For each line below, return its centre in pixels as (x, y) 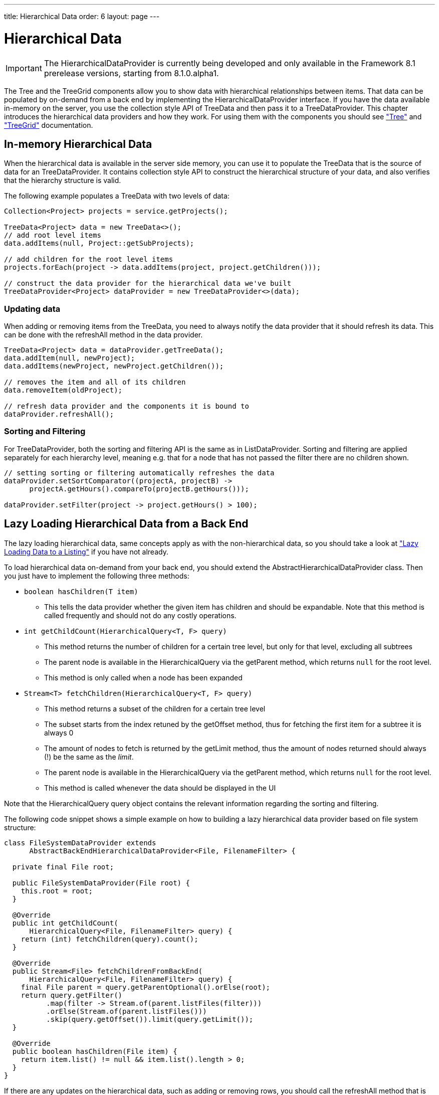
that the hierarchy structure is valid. (63, 180)
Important (24, 68)
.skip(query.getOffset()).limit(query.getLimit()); (150, 1019)
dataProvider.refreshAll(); (59, 414)
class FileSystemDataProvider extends (80, 843)
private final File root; (63, 867)
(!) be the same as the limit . (89, 757)
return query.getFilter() (72, 995)
